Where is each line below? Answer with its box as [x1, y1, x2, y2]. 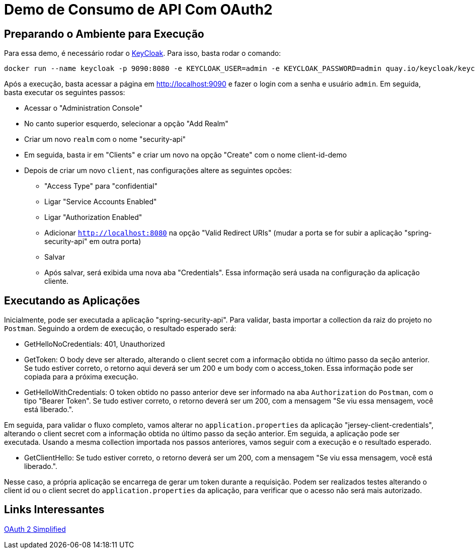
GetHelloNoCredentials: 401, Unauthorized [24, 340, 165, 349]
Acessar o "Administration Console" [24, 104, 143, 113]
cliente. [44, 277, 68, 286]
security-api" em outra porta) [44, 237, 141, 246]
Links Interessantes [4, 503, 105, 516]
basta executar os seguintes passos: [4, 88, 125, 97]
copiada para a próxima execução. [24, 372, 138, 381]
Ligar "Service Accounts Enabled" [44, 197, 157, 206]
